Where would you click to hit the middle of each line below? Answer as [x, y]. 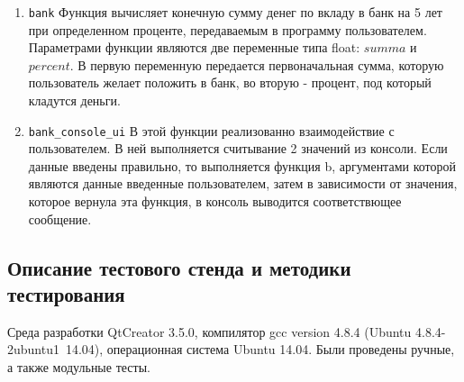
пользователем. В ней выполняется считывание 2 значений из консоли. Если [238, 148]
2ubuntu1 [33, 349]
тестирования [66, 294]
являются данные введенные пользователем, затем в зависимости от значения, [243, 183]
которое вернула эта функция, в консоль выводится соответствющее [215, 201]
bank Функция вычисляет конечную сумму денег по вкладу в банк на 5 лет [235, 12]
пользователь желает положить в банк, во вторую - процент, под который [230, 82]
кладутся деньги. [74, 100]
